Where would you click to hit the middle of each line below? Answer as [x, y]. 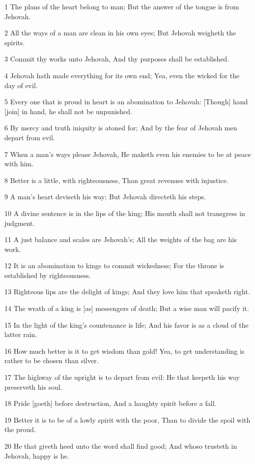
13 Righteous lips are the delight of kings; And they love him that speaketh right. [127, 292]
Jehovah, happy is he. [37, 455]
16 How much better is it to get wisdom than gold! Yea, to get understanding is [125, 351]
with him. [19, 164]
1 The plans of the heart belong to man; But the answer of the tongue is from [122, 6]
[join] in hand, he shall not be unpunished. [69, 111]
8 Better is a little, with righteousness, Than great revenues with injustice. [116, 180]
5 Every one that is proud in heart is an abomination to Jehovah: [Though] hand [126, 102]
